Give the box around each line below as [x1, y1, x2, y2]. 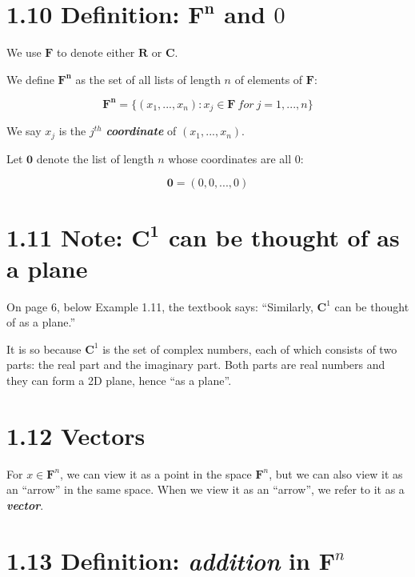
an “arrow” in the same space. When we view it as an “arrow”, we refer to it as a [6, 481, 405, 498]
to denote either [57, 44, 135, 61]
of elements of [234, 70, 303, 87]
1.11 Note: [6, 220, 123, 253]
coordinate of [106, 122, 177, 139]
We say [6, 122, 42, 139]
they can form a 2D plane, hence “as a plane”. [6, 372, 232, 388]
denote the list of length [36, 150, 154, 166]
